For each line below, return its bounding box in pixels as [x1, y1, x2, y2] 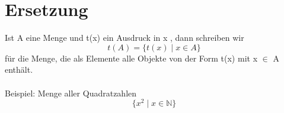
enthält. [5, 63, 33, 76]
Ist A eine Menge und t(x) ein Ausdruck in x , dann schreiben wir [5, 31, 244, 44]
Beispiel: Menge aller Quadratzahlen [5, 86, 137, 99]
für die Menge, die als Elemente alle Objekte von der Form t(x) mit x [5, 51, 258, 64]
